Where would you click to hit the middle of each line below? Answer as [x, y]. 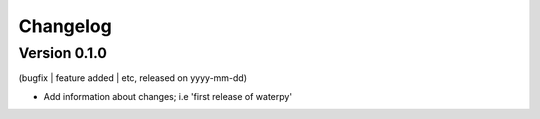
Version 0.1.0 [62, 53]
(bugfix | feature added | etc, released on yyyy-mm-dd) [133, 78]
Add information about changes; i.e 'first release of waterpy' [168, 96]
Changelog [65, 26]
